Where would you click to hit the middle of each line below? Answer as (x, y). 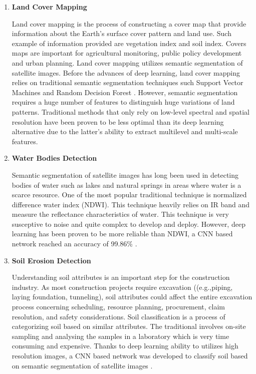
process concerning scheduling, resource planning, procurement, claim (118, 307)
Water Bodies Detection (54, 158)
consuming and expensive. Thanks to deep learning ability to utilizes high (125, 346)
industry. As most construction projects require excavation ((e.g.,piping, (122, 287)
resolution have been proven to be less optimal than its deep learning (118, 121)
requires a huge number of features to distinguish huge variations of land (123, 102)
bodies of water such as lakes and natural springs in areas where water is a (126, 184)
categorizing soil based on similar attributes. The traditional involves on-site (129, 326)
